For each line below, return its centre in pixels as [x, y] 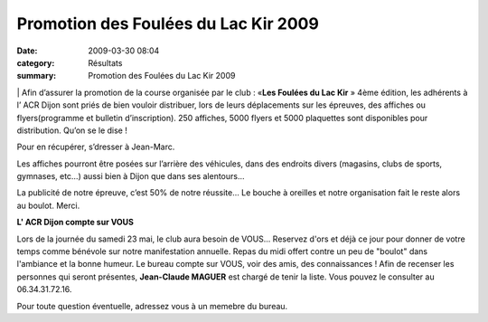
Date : [27, 51]
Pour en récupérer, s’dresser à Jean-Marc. [96, 147]
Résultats [105, 62]
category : [36, 62]
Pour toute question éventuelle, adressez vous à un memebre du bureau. [152, 306]
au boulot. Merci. [48, 205]
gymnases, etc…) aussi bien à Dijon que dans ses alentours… [131, 176]
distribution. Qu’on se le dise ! [72, 130]
